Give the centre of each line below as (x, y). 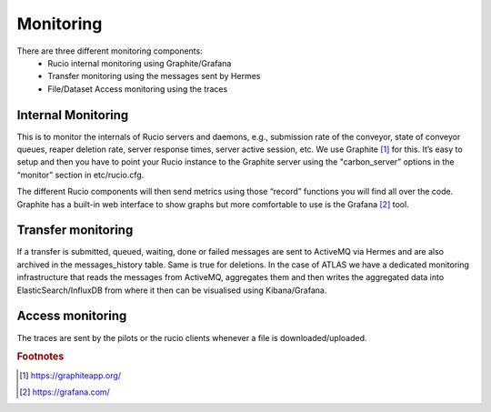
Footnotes (40, 357)
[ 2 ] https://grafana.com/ (65, 392)
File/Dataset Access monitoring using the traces (138, 89)
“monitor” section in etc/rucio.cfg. (80, 175)
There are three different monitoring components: (110, 51)
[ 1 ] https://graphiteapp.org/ (70, 375)
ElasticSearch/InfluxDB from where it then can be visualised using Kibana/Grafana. (172, 290)
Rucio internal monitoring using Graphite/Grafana (140, 63)
